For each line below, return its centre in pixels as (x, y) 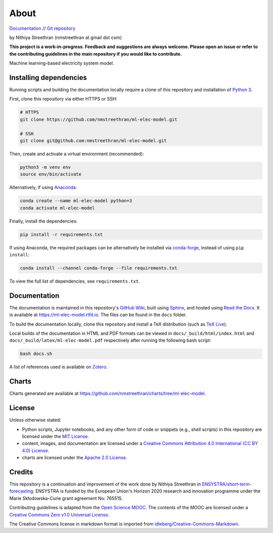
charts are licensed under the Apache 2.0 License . (75, 458)
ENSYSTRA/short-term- (227, 484)
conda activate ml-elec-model (57, 208)
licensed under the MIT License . (56, 436)
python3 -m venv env (45, 167)
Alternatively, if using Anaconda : (43, 188)
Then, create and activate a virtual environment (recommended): (77, 154)
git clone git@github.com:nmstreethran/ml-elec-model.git (93, 141)
